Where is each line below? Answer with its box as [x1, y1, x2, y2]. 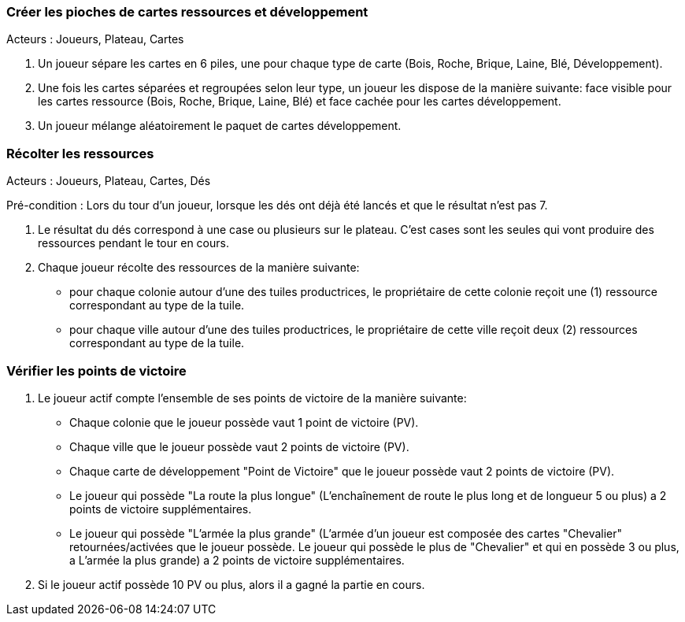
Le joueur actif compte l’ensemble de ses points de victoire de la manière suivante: [38, 391, 467, 405]
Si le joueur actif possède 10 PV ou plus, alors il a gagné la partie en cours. [38, 577, 425, 591]
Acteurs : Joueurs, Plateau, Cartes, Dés [6, 174, 211, 188]
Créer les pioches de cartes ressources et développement [6, 4, 368, 20]
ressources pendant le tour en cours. [38, 236, 229, 250]
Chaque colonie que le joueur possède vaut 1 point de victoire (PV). [69, 415, 419, 429]
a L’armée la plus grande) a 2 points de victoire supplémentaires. [69, 553, 405, 567]
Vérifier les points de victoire [6, 362, 187, 379]
